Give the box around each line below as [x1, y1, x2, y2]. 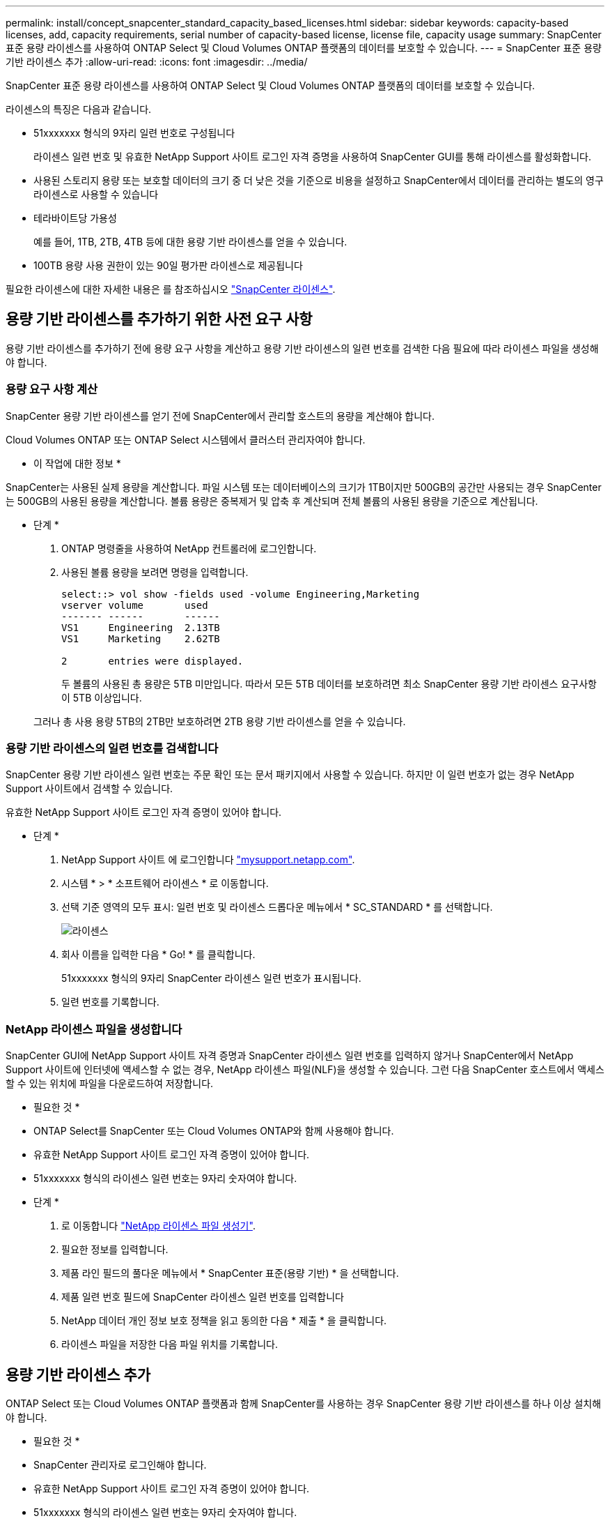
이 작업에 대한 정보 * [33, 457, 121, 469]
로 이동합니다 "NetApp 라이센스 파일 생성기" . [61, 1220, 256, 1232]
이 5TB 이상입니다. [61, 691, 142, 704]
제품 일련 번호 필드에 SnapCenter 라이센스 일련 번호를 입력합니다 [61, 1291, 344, 1303]
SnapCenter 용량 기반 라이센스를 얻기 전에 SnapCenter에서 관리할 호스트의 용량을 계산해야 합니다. [6, 409, 435, 422]
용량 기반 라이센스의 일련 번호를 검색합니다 [6, 741, 219, 755]
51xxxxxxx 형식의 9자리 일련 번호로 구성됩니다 [33, 127, 235, 139]
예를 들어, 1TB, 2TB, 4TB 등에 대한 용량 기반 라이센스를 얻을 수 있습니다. [33, 236, 347, 248]
